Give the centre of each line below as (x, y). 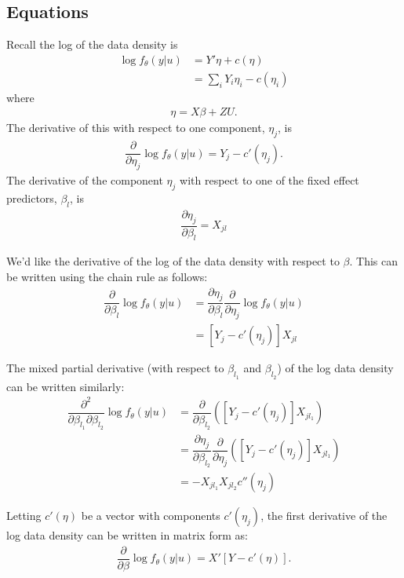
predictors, (32, 198)
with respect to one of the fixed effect (269, 180)
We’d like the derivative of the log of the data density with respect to (173, 261)
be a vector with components (151, 515)
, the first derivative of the (324, 515)
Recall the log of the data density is (92, 44)
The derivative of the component (85, 180)
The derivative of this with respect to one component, (136, 128)
